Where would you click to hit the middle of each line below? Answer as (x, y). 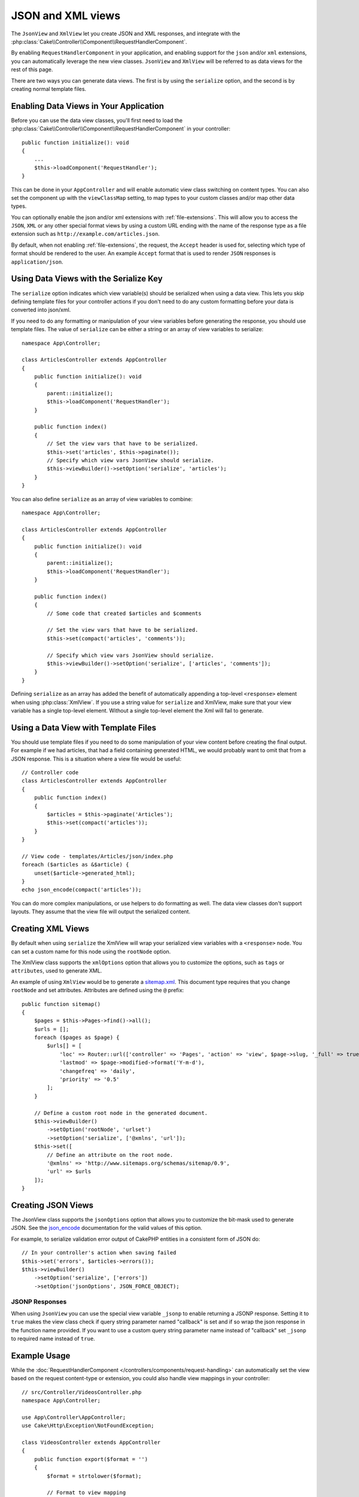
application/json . (37, 262)
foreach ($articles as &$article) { (75, 865)
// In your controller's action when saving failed (99, 1253)
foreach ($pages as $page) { (77, 1038)
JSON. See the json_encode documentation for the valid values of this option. (107, 1228)
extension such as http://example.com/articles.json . (85, 234)
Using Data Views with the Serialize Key (87, 279)
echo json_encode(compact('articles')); (82, 890)
